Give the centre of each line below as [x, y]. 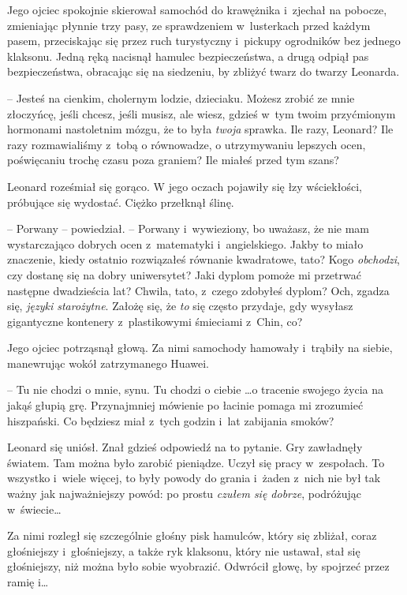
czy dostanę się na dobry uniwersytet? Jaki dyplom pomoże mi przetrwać [184, 274]
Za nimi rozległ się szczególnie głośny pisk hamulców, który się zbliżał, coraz [192, 535]
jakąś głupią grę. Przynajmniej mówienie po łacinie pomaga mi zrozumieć [185, 405]
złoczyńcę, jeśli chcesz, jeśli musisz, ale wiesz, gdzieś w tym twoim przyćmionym [202, 113]
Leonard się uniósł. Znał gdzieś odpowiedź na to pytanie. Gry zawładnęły [185, 447]
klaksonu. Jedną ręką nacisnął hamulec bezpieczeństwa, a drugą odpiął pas [188, 56]
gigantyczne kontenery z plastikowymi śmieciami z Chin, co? [155, 321]
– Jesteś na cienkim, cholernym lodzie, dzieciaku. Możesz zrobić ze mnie [181, 97]
